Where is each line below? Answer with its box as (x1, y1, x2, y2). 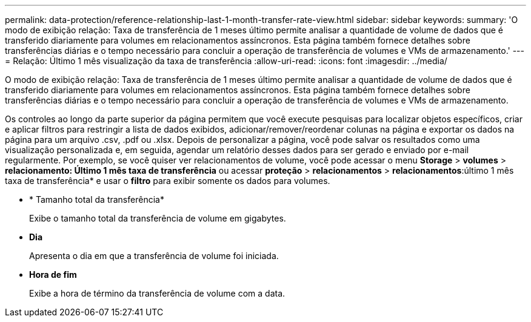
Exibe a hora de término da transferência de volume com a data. (29, 288, 286, 298)
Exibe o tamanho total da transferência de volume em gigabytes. (29, 213, 286, 223)
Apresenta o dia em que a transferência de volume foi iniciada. (29, 251, 279, 261)
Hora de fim (29, 269, 77, 280)
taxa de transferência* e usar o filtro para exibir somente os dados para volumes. (5, 176, 330, 186)
